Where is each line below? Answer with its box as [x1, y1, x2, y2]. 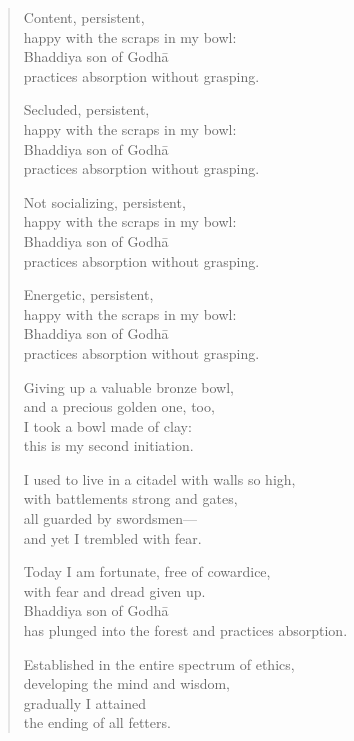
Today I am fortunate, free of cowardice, [23, 561, 271, 582]
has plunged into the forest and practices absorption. [23, 620, 348, 641]
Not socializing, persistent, [23, 191, 186, 212]
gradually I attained [23, 692, 146, 713]
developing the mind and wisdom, [23, 673, 231, 694]
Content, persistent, [23, 7, 145, 27]
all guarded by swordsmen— [23, 508, 198, 529]
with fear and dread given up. [23, 580, 206, 601]
